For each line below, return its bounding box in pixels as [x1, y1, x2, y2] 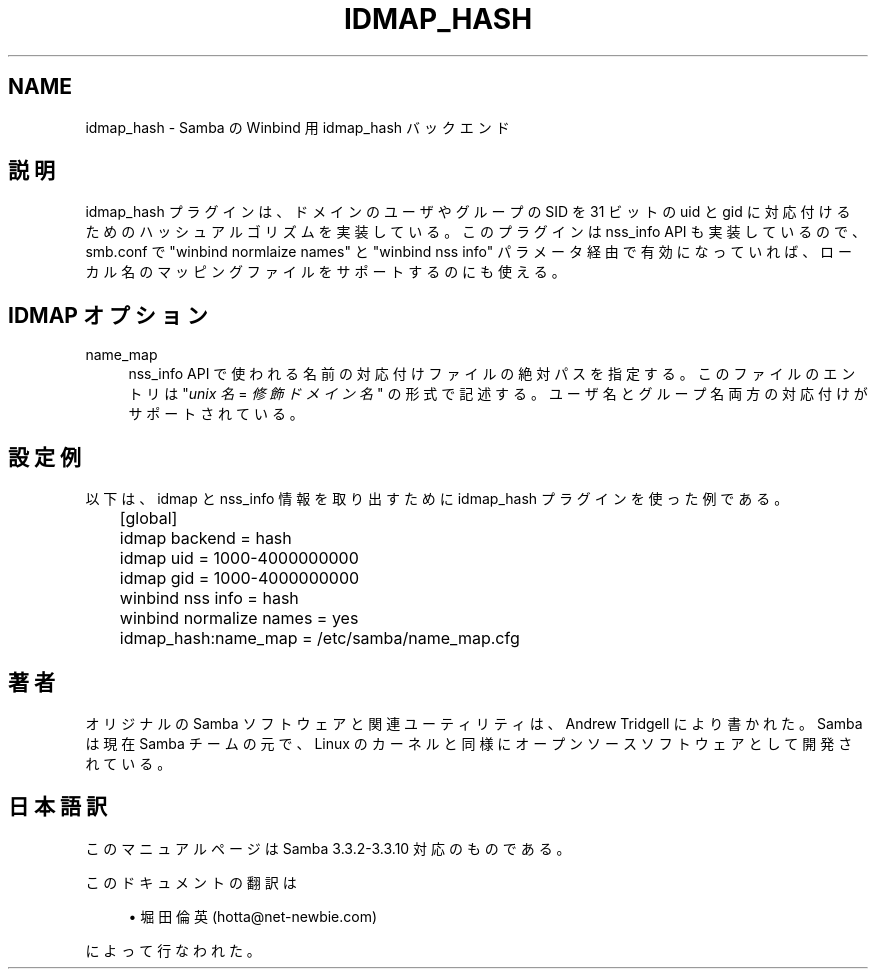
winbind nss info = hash [119, 588, 299, 609]
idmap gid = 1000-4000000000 [119, 568, 360, 589]
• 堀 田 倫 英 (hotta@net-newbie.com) [128, 907, 378, 925]
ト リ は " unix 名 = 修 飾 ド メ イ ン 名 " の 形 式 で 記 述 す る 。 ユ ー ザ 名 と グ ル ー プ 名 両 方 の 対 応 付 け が [128, 385, 868, 403]
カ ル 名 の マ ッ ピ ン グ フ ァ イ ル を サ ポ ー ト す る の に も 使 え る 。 [85, 263, 566, 281]
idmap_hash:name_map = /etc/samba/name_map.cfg [119, 628, 520, 649]
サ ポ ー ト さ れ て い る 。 [128, 405, 304, 423]
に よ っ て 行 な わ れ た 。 [85, 941, 261, 959]
